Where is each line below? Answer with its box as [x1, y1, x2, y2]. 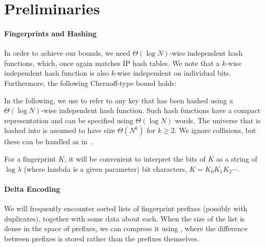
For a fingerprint [4, 153, 56, 164]
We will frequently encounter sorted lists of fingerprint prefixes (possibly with [4, 203, 248, 213]
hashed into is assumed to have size [4, 125, 115, 136]
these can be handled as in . [4, 136, 93, 147]
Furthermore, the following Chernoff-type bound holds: [4, 77, 177, 88]
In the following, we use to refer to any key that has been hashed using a [4, 95, 233, 105]
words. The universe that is [175, 115, 261, 125]
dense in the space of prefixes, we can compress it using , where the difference [4, 223, 248, 234]
